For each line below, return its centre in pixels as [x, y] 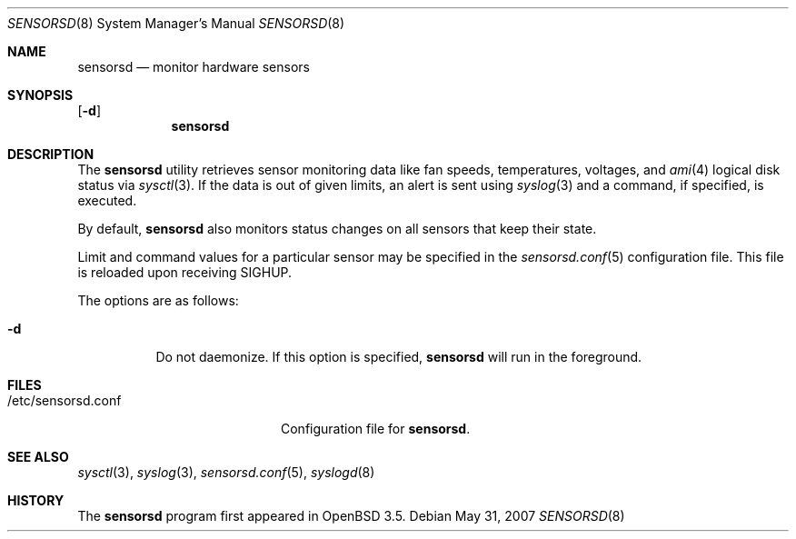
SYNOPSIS [40, 95]
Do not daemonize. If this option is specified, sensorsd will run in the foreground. [399, 357]
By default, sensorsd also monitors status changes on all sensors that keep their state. [337, 229]
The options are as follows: [158, 300]
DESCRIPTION [51, 154]
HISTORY [36, 500]
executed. [107, 200]
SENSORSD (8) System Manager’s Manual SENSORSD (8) [176, 23]
